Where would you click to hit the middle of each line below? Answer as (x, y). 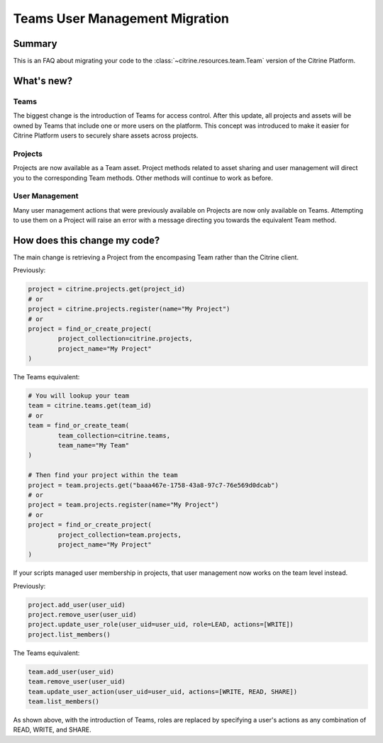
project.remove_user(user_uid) (83, 615)
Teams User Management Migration (121, 18)
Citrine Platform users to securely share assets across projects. (106, 135)
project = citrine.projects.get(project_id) (107, 289)
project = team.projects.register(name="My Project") (123, 505)
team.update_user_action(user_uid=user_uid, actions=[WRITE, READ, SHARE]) (163, 692)
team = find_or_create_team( (79, 426)
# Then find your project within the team (103, 475)
